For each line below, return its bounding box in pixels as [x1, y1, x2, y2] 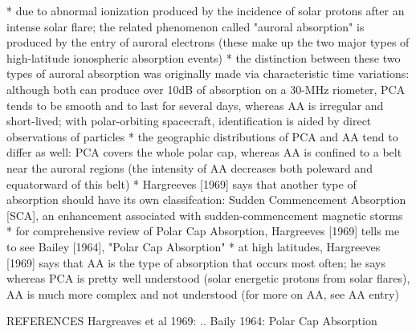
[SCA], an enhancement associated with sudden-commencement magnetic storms [6, 206, 403, 223]
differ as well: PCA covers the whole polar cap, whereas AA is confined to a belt [6, 144, 402, 161]
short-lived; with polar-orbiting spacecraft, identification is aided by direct [6, 112, 372, 129]
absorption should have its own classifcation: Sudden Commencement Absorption [6, 191, 406, 208]
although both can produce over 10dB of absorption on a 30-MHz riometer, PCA [6, 80, 406, 97]
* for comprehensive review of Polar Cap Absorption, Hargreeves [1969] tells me [6, 222, 400, 239]
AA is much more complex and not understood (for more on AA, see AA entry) [6, 285, 399, 302]
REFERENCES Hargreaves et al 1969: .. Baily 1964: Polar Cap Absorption [6, 312, 377, 329]
